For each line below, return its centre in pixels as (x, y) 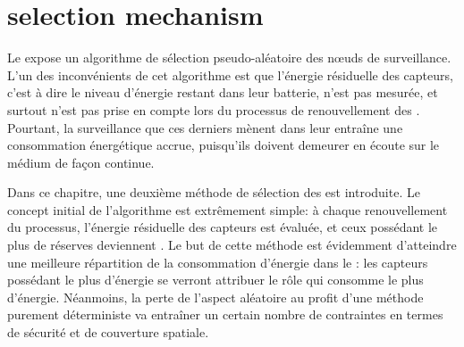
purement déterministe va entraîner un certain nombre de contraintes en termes (225, 314)
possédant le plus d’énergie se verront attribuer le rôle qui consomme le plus (215, 280)
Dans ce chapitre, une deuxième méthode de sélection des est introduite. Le (214, 192)
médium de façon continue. (81, 162)
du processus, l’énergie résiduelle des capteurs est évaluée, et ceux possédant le (223, 227)
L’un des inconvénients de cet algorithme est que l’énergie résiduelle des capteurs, (230, 74)
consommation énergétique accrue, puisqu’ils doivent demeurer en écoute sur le (224, 145)
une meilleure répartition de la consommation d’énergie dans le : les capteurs (218, 262)
